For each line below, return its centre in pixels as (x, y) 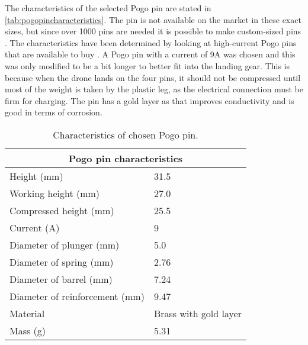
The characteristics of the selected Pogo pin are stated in (108, 8)
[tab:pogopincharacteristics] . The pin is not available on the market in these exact (153, 19)
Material (27, 313)
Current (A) (35, 227)
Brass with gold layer (198, 313)
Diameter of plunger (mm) (65, 244)
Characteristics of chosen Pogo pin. (126, 134)
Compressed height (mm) (62, 210)
